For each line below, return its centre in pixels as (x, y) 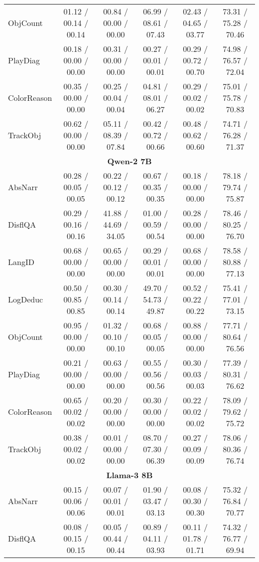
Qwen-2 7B (129, 161)
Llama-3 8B (129, 475)
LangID (21, 262)
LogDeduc (26, 299)
